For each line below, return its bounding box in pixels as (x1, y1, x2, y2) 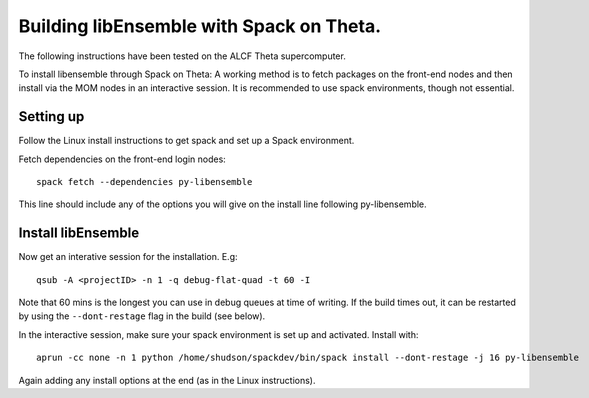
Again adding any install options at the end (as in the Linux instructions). (18, 374, 316, 386)
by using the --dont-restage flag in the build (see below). (18, 310, 266, 322)
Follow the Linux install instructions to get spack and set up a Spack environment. (18, 135, 355, 147)
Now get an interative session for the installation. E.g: (18, 251, 239, 263)
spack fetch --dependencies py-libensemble (36, 176, 253, 188)
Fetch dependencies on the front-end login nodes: (18, 153, 227, 165)
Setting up (18, 108, 85, 125)
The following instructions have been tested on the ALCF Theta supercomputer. (18, 50, 347, 62)
